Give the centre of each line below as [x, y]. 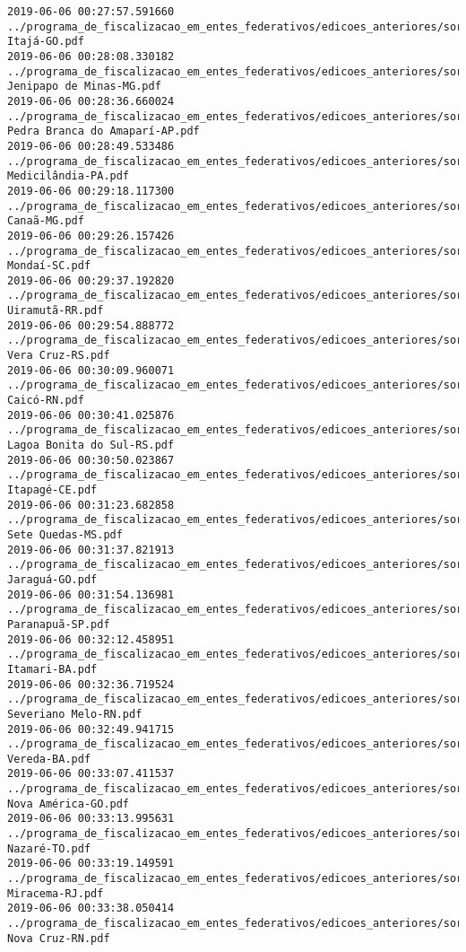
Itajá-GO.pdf [46, 42]
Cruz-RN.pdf [74, 938]
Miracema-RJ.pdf [56, 893]
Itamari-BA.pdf [52, 669]
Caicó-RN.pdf [46, 401]
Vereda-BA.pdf [49, 759]
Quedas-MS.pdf [81, 534]
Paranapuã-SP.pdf [59, 624]
